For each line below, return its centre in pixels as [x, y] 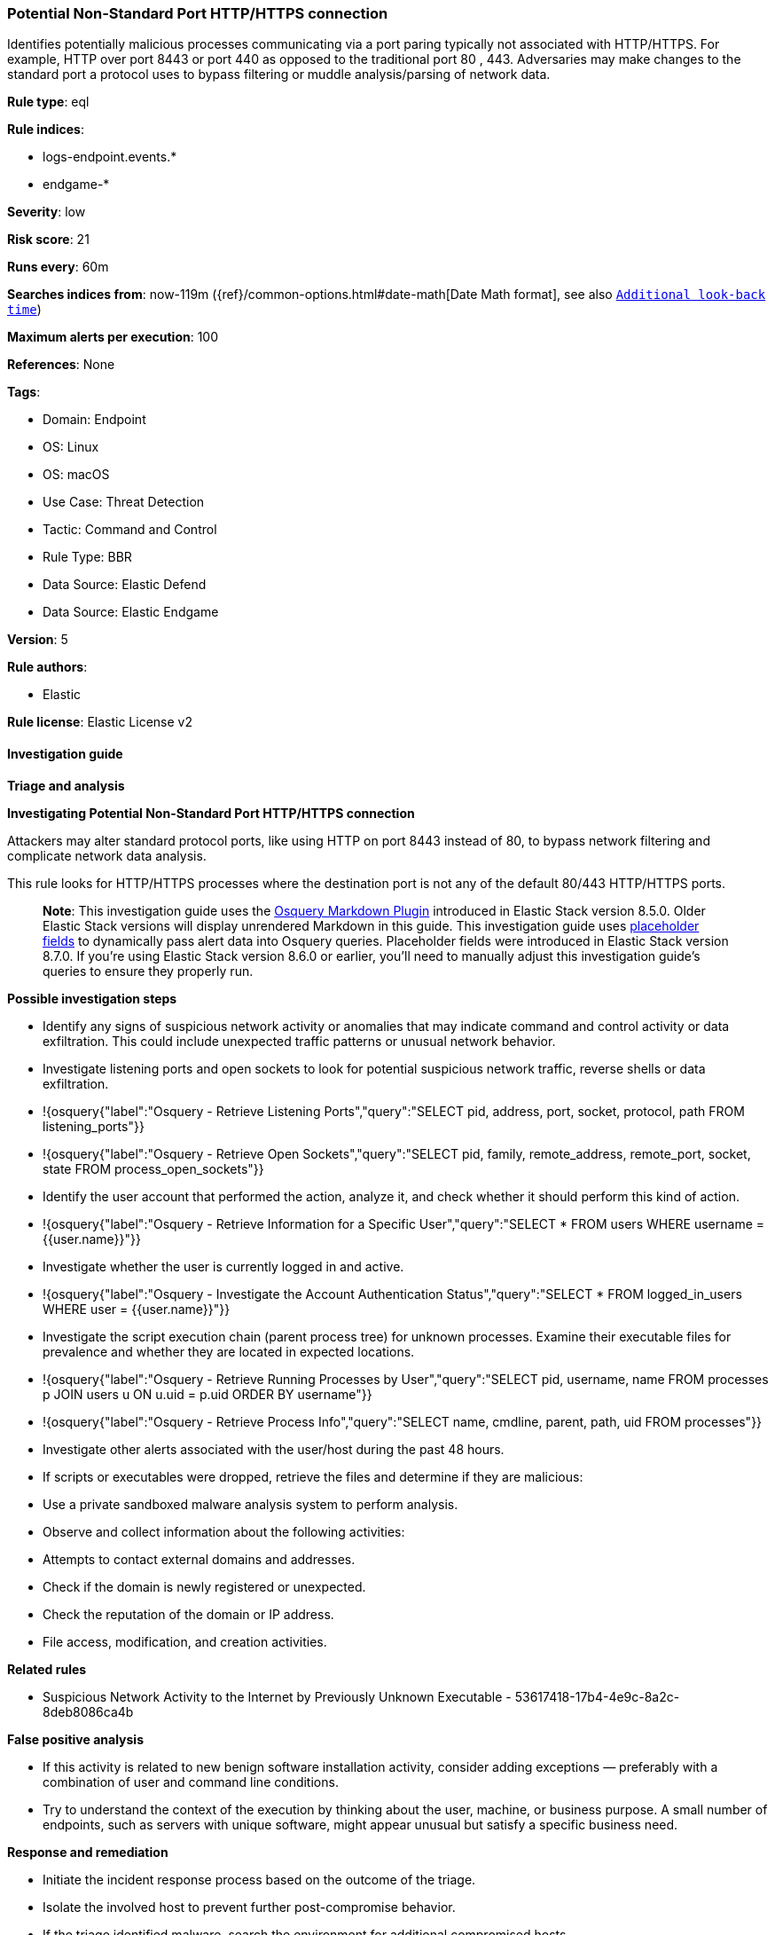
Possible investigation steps [92, 998]
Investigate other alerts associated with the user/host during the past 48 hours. [274, 1449]
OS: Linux [71, 447]
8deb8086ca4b [88, 1711]
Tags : [24, 392]
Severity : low [47, 212]
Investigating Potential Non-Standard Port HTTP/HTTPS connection [211, 813]
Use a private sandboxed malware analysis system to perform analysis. [251, 1504]
